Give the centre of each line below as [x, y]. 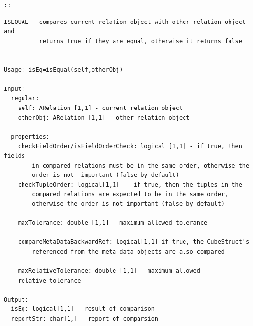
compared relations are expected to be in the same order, [130, 194]
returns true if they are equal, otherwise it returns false [140, 41]
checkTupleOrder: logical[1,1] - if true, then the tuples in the [130, 185]
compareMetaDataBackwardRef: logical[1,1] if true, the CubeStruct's [134, 242]
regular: [25, 98]
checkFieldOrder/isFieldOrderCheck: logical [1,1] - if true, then [130, 146]
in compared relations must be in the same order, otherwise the [141, 165]
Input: [14, 89]
